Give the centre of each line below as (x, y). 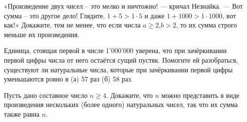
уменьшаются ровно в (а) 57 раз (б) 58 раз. (68, 79)
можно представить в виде (200, 95)
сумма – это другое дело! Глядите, (55, 15)
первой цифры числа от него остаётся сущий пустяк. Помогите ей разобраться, (121, 60)
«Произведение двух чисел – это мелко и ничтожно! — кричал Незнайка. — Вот (123, 6)
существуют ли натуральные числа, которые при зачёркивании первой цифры (118, 69)
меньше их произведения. (42, 34)
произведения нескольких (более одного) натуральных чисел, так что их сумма (121, 104)
